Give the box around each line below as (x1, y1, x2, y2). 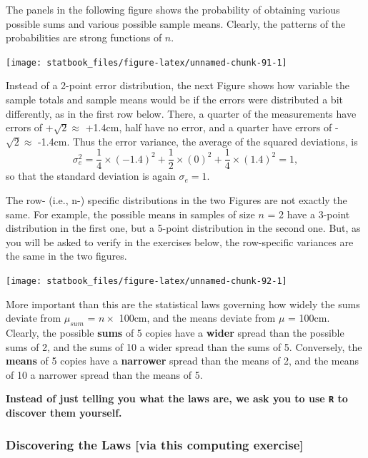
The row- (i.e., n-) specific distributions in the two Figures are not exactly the (6, 193, 347, 208)
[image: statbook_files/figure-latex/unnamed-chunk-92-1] (6, 276, 287, 287)
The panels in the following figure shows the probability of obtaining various (6, 2, 340, 16)
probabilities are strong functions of (6, 30, 162, 45)
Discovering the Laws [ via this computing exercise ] (6, 435, 304, 453)
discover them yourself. (6, 405, 122, 420)
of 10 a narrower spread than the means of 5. (6, 367, 203, 382)
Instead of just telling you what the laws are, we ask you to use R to (6, 391, 348, 406)
